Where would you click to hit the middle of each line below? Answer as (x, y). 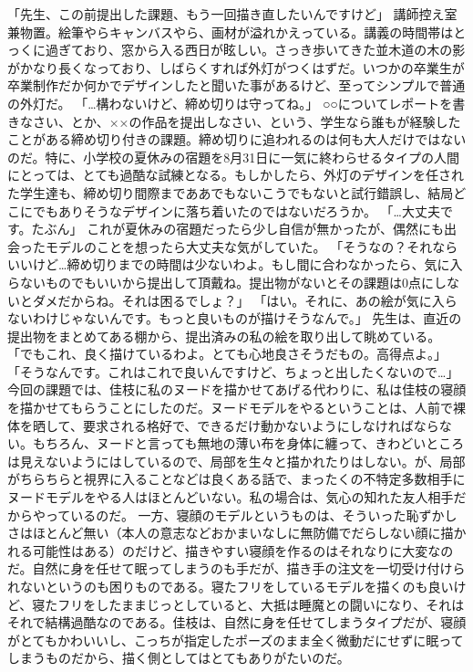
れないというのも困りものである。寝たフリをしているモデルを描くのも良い (231, 586)
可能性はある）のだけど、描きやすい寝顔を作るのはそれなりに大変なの (243, 550)
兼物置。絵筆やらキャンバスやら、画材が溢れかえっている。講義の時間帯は (231, 31)
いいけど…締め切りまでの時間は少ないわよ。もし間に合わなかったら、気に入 (235, 264)
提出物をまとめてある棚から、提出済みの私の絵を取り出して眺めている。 (224, 336)
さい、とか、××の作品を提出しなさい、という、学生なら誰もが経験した (247, 121)
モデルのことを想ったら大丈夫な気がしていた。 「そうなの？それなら (252, 246)
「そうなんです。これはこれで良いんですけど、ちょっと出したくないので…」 (233, 371)
